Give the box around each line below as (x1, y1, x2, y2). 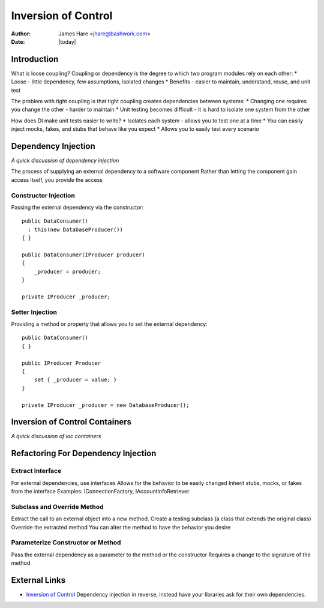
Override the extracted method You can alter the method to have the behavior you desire (11, 523, 231, 531)
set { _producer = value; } (34, 376, 117, 384)
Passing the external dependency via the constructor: (11, 204, 144, 211)
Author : (11, 30, 31, 37)
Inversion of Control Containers (11, 417, 132, 427)
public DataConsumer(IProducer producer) (22, 251, 145, 258)
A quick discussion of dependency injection (11, 157, 119, 164)
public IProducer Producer (22, 360, 101, 366)
